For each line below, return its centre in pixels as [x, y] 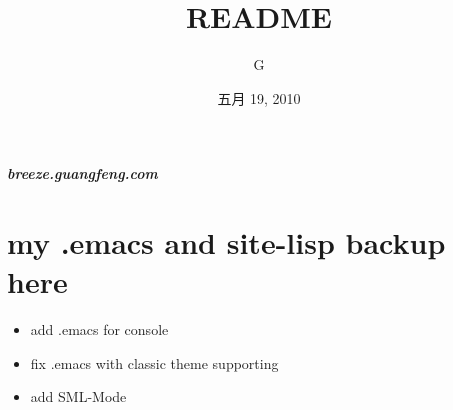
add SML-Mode [78, 396]
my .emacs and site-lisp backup [226, 242]
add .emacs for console [99, 329]
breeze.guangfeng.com [82, 173]
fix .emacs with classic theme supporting [154, 362]
